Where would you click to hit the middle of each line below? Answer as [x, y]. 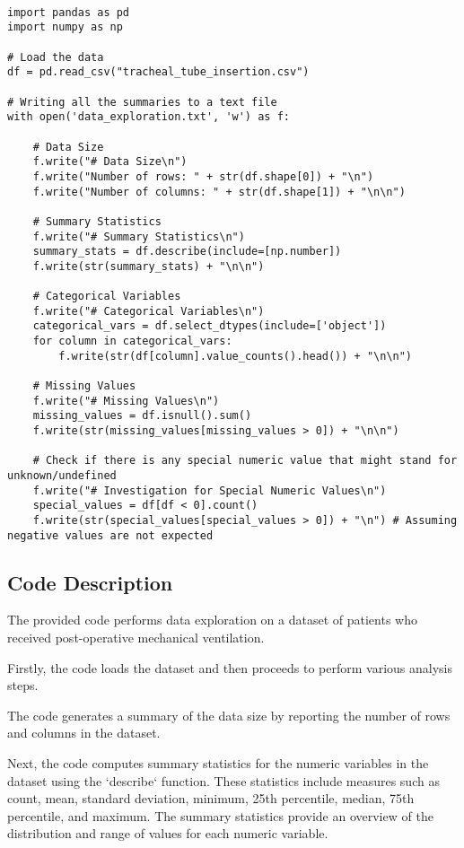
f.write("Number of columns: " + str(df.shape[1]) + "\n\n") [219, 192]
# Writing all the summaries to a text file [142, 102]
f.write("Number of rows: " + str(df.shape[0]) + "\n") [203, 176]
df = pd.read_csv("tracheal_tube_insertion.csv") [158, 72]
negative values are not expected [110, 535]
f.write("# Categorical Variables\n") [149, 311]
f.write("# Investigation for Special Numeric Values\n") [210, 490]
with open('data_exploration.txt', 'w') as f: [149, 117]
